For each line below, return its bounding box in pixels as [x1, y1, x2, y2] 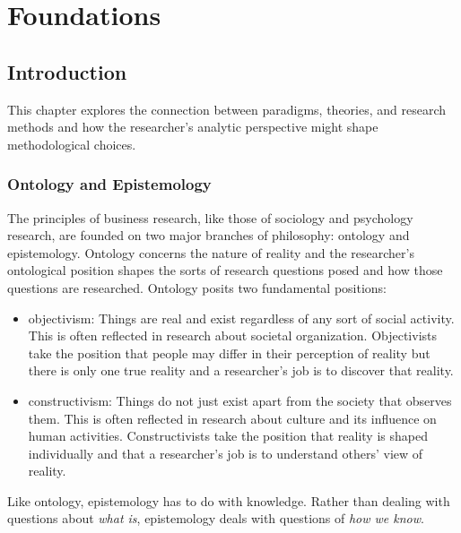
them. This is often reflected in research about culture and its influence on [28, 408, 437, 427]
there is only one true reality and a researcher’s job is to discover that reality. [28, 361, 454, 380]
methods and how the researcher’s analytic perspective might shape [7, 117, 378, 136]
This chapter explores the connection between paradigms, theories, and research [7, 99, 447, 118]
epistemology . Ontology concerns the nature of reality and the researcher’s [7, 243, 414, 262]
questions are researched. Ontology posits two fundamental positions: [7, 278, 387, 297]
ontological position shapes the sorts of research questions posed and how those [7, 261, 443, 279]
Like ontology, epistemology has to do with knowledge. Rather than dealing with [7, 491, 450, 510]
